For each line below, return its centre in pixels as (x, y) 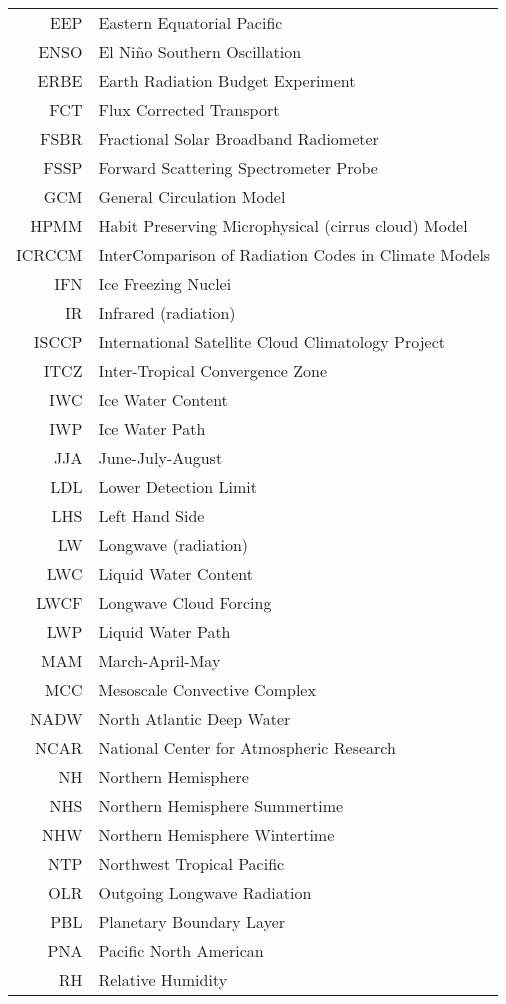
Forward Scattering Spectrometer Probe (238, 167)
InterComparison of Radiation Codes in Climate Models (294, 254)
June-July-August (160, 457)
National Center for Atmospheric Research (247, 747)
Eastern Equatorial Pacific (190, 22)
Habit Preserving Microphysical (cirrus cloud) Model (283, 225)
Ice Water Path (152, 428)
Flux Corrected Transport (189, 109)
